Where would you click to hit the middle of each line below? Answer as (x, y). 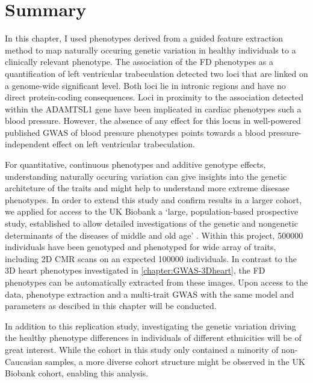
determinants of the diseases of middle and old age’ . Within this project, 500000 (154, 235)
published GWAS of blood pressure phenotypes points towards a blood (135, 132)
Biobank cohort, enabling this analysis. (77, 373)
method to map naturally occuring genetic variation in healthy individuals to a (150, 50)
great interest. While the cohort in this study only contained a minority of (142, 349)
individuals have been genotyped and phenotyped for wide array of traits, (141, 247)
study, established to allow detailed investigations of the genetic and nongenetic (151, 223)
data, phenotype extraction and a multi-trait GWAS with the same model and (150, 294)
